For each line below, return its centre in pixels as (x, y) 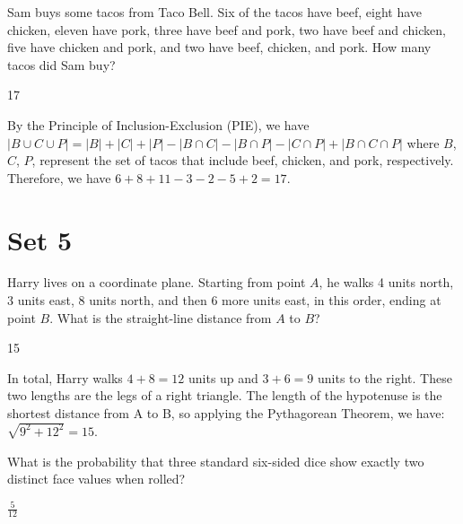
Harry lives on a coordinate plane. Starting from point (157, 282)
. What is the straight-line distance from (161, 317)
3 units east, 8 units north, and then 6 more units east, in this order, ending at (224, 300)
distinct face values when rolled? (96, 479)
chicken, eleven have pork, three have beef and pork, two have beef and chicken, (227, 29)
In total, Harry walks (65, 377)
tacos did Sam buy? (61, 64)
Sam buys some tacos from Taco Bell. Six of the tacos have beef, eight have (215, 12)
